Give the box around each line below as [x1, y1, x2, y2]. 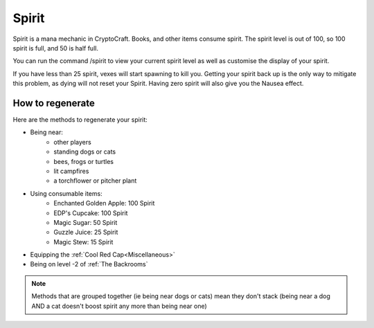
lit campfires [53, 167, 89, 175]
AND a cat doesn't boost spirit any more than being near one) [31, 302, 207, 310]
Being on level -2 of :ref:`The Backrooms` [30, 260, 148, 268]
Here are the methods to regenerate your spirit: [12, 116, 148, 124]
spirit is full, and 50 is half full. [12, 44, 98, 52]
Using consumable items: [30, 189, 103, 197]
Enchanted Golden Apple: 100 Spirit [53, 199, 155, 208]
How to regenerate [12, 97, 95, 109]
